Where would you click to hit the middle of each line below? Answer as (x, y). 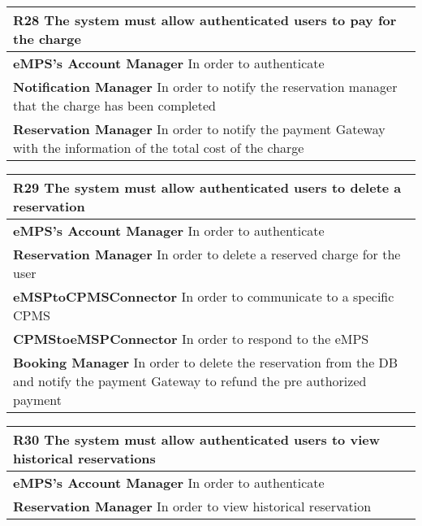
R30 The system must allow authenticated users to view (196, 439)
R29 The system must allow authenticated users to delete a (207, 187)
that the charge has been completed (114, 105)
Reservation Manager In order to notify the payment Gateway (199, 129)
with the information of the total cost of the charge (159, 148)
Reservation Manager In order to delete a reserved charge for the (207, 254)
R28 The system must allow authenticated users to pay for (205, 20)
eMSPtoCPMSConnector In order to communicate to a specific (204, 296)
